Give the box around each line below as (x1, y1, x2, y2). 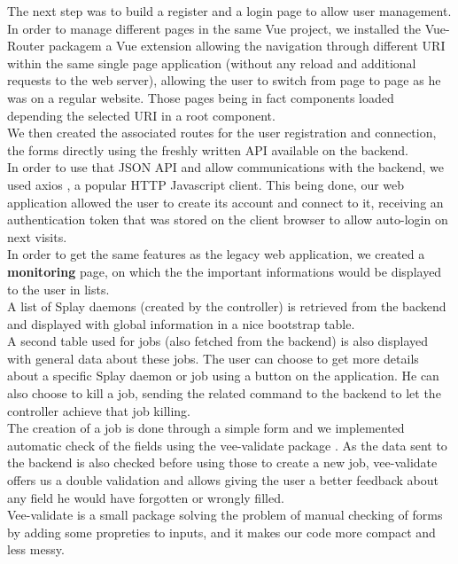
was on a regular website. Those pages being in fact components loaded (7, 88, 394, 106)
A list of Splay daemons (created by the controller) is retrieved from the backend (7, 297, 446, 316)
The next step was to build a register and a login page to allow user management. (7, 2, 452, 20)
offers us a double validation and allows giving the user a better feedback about (7, 471, 439, 490)
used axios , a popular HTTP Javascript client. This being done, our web (7, 175, 405, 193)
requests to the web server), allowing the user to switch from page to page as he (7, 71, 441, 90)
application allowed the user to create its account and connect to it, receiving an (7, 192, 444, 211)
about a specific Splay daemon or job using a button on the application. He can (7, 366, 439, 385)
